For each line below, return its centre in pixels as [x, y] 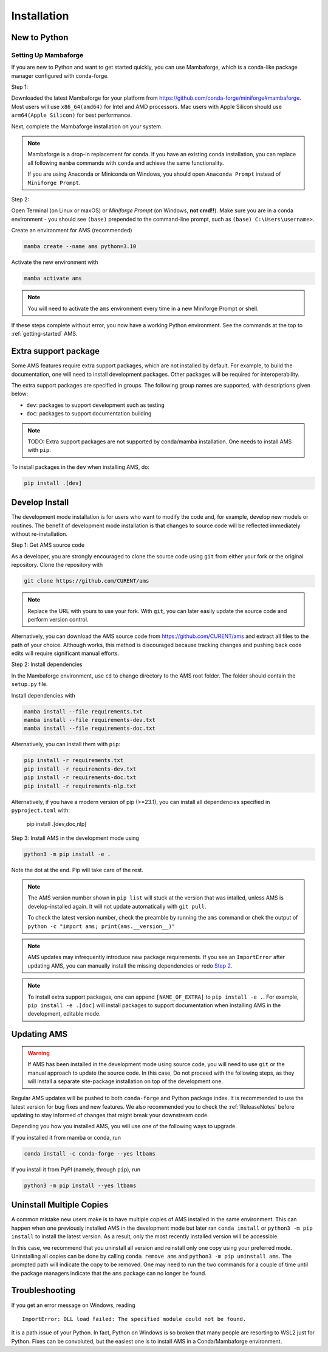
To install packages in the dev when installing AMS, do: [80, 467]
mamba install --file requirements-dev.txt [90, 720]
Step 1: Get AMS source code [48, 545]
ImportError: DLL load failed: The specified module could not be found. [134, 1319]
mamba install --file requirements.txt [83, 711]
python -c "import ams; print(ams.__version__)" [101, 926]
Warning [39, 1053]
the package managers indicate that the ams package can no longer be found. [109, 1273]
